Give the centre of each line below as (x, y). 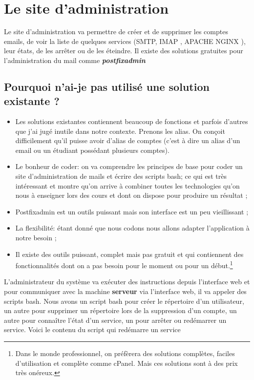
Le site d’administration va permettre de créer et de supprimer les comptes (116, 32)
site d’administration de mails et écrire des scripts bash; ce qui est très (121, 176)
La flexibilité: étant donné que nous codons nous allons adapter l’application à (132, 228)
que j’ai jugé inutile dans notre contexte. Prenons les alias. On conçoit (120, 131)
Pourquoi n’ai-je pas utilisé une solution (107, 86)
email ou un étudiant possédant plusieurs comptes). (92, 150)
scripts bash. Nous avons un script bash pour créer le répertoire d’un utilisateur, (124, 301)
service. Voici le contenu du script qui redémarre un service (92, 329)
